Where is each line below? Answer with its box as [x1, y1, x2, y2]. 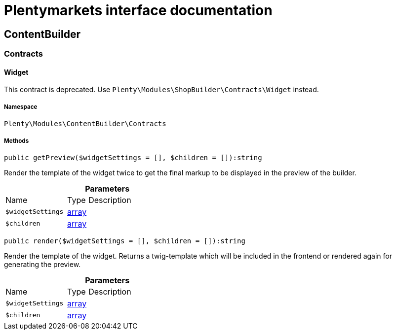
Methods [4, 137, 29, 144]
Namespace [4, 103, 38, 110]
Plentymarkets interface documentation [4, 2, 273, 19]
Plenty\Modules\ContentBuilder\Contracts [4, 120, 166, 128]
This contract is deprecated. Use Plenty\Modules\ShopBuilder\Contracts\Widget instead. [4, 85, 319, 94]
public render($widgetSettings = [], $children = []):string [4, 236, 245, 245]
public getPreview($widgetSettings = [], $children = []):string [4, 153, 262, 162]
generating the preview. [4, 260, 81, 268]
